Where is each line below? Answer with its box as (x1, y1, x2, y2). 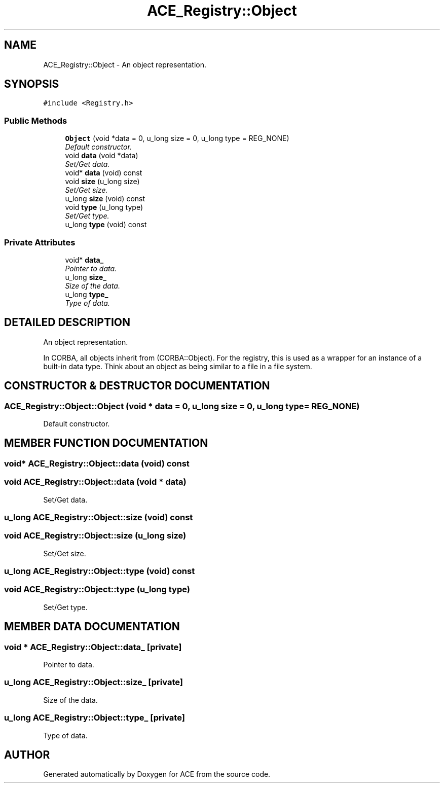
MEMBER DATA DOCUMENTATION (4, 620, 180, 633)
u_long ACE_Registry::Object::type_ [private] (4, 712, 185, 723)
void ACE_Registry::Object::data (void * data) (4, 477, 187, 487)
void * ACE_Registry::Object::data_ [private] (4, 641, 182, 652)
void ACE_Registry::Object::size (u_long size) (4, 530, 187, 541)
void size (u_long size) (65, 177, 140, 186)
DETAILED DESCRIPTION (4, 316, 131, 329)
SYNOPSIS (4, 78, 59, 91)
